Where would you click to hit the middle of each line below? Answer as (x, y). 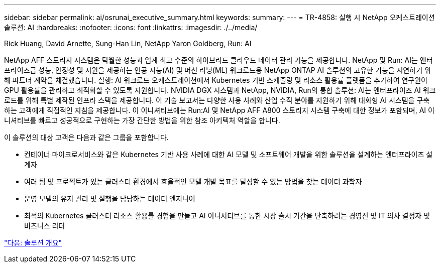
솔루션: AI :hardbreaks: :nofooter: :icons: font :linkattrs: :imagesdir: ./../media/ (131, 27)
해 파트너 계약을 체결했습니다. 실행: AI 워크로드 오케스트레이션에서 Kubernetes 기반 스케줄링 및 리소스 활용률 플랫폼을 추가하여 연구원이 (216, 80)
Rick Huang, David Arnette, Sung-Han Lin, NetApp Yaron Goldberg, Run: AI (128, 43)
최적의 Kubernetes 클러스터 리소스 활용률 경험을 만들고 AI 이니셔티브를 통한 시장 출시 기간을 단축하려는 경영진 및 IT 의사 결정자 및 (227, 216)
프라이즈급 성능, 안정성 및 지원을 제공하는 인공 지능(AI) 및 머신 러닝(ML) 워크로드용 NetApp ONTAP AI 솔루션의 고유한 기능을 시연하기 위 (217, 70)
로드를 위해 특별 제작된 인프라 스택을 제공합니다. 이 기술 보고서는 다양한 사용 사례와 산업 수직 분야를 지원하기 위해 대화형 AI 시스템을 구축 (217, 100)
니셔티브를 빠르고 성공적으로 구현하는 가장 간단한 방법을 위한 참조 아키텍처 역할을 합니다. (142, 120)
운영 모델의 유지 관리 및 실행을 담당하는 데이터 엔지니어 (110, 198)
